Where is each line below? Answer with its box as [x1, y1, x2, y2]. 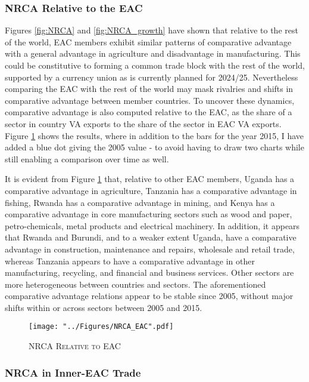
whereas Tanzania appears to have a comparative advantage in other [5, 254, 255, 267]
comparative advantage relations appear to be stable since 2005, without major [5, 289, 294, 302]
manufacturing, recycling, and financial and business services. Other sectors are [5, 266, 294, 279]
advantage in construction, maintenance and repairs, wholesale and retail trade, [5, 242, 295, 255]
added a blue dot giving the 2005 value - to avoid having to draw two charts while [5, 141, 304, 153]
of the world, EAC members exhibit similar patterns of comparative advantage [5, 35, 292, 48]
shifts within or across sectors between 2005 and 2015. [5, 301, 202, 313]
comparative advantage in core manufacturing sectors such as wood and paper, [5, 208, 292, 220]
